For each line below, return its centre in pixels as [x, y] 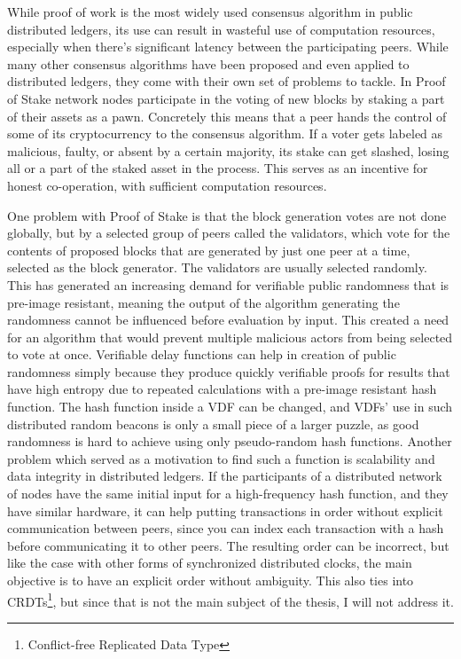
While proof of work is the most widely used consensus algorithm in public [210, 12]
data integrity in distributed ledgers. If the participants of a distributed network [225, 476]
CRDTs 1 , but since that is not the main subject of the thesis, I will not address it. [230, 600]
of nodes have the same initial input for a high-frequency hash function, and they [228, 494]
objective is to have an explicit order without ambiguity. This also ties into [211, 580]
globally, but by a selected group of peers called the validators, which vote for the [229, 233]
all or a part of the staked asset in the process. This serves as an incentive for [218, 168]
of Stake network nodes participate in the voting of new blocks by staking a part [226, 98]
